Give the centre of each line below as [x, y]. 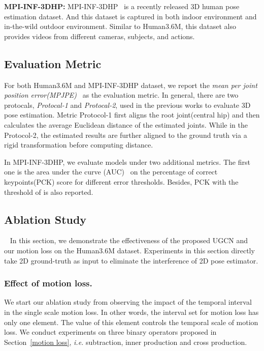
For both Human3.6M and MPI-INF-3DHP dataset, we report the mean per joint [131, 85]
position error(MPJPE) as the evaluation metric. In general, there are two [121, 95]
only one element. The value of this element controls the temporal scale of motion [131, 322]
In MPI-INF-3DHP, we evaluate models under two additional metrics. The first [127, 162]
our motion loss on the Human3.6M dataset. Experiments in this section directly [129, 250]
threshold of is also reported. [49, 192]
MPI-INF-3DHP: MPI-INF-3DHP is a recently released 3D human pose [122, 6]
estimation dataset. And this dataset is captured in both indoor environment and [130, 16]
